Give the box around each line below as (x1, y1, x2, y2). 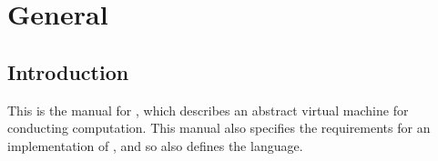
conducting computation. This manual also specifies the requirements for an (7, 118, 431, 137)
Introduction (7, 57, 129, 86)
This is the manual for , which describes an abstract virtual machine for (7, 100, 409, 119)
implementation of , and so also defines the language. (7, 136, 303, 155)
